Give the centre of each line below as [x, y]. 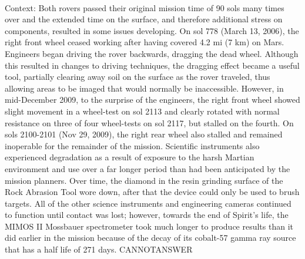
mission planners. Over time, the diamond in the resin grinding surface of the [144, 180]
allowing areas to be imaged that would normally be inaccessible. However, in [144, 88]
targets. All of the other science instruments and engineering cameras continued [148, 203]
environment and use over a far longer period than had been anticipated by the [148, 168]
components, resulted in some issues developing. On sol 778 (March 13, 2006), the [152, 30]
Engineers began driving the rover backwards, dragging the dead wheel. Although [152, 53]
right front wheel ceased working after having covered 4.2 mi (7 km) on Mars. [145, 42]
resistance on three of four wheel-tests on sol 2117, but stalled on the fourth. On [149, 122]
